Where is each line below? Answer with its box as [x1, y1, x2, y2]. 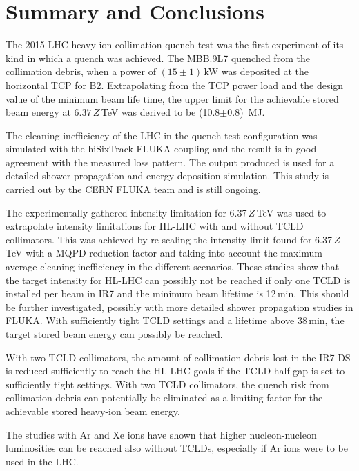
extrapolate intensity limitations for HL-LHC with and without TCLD [6, 219, 304, 233]
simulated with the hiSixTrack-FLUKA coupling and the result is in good [6, 141, 317, 156]
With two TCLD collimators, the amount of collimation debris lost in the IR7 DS [6, 350, 351, 364]
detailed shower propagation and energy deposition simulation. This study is [6, 168, 329, 183]
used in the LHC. [6, 454, 79, 468]
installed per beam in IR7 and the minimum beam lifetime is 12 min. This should [6, 286, 349, 301]
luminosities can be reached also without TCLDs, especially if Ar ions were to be [6, 441, 348, 455]
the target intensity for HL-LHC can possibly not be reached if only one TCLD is [6, 272, 351, 287]
